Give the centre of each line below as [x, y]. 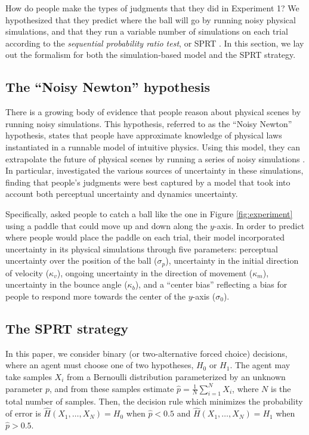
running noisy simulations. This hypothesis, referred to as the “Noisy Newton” [149, 123]
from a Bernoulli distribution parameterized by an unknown [176, 376]
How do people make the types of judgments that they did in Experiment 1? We [152, 8]
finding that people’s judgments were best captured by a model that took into [148, 182]
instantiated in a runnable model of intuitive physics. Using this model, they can [153, 146]
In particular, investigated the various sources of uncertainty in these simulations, [154, 170]
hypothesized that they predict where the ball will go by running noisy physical [151, 19]
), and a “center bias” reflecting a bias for [211, 284]
